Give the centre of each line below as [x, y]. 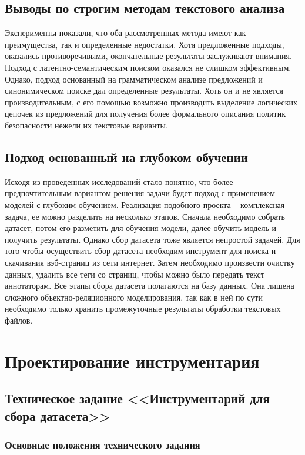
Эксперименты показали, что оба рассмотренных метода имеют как [125, 33]
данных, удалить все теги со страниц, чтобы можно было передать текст [135, 274]
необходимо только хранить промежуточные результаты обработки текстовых [143, 309]
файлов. [19, 320]
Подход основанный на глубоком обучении [126, 156]
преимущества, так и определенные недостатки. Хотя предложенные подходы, [145, 44]
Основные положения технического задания [103, 444]
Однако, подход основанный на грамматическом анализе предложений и [134, 79]
